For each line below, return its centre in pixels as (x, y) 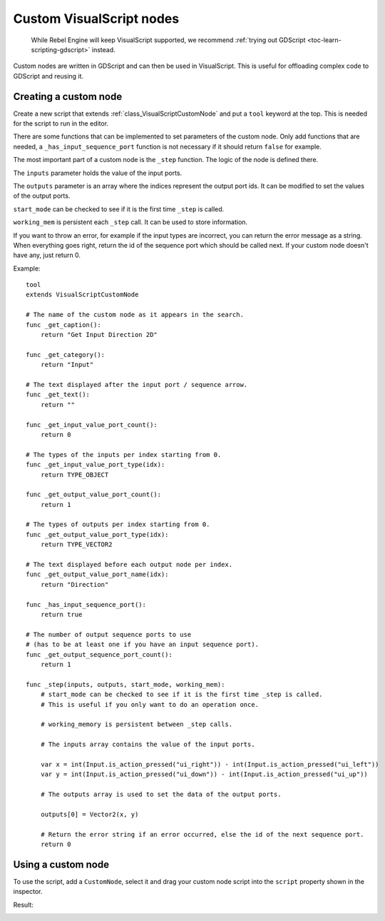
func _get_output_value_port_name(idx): (97, 574)
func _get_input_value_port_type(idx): (96, 465)
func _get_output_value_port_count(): (94, 495)
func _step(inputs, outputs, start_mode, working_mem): (125, 684)
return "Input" (67, 365)
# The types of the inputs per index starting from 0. (124, 454)
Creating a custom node (68, 96)
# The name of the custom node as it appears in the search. (135, 315)
